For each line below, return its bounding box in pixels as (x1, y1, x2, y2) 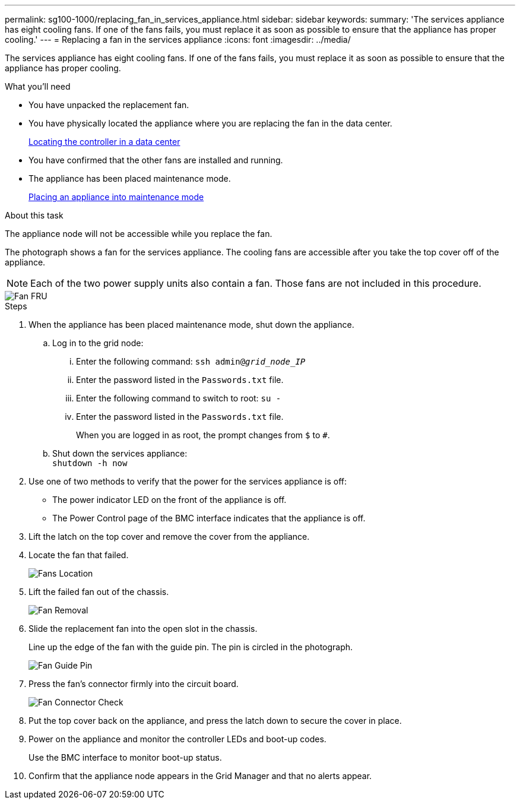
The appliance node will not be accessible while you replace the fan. (5, 229, 272, 239)
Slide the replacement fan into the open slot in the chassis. (28, 623, 258, 634)
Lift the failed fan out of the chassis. (28, 587, 169, 597)
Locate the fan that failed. (28, 550, 129, 560)
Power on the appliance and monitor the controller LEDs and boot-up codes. (28, 734, 326, 744)
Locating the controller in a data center (28, 137, 180, 147)
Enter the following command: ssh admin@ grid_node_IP (76, 356, 306, 366)
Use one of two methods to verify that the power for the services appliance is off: (28, 476, 347, 486)
